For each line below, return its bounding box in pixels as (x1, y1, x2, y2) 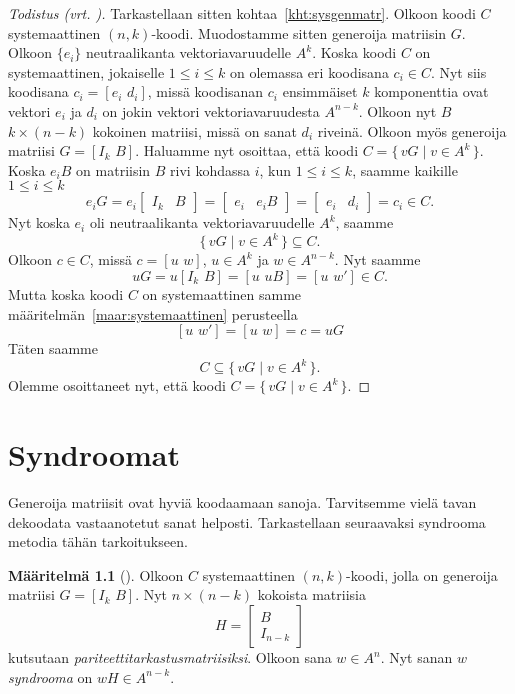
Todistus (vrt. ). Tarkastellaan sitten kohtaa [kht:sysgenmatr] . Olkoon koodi (8, 3, 476, 23)
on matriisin (76, 159, 151, 180)
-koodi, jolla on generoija (346, 564, 498, 585)
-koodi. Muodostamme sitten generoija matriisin (151, 22, 447, 43)
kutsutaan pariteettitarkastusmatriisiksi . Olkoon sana (8, 647, 332, 667)
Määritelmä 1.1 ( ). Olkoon (8, 564, 184, 585)
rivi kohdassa (170, 159, 250, 180)
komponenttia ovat (374, 81, 489, 102)
